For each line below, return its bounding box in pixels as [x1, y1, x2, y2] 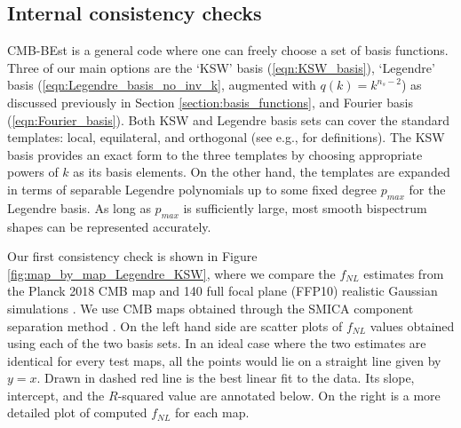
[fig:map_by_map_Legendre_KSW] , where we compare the [7, 264, 336, 282]
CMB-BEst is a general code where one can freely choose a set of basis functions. [7, 41, 449, 59]
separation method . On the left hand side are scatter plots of [7, 316, 343, 335]
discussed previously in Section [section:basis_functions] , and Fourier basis [7, 92, 413, 111]
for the [409, 179, 446, 198]
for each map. [175, 403, 250, 422]
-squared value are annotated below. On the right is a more [117, 385, 441, 404]
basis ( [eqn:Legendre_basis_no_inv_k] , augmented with [7, 75, 316, 94]
